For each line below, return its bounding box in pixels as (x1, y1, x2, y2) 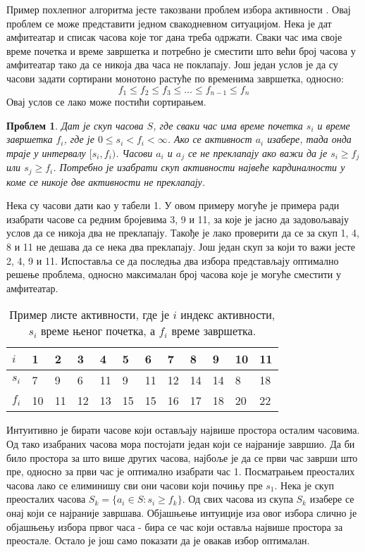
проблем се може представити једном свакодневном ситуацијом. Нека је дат (6, 15, 332, 30)
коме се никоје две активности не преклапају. (6, 174, 206, 189)
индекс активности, (180, 306, 276, 323)
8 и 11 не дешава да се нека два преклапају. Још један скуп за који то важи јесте (6, 239, 355, 254)
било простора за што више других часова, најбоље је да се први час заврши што (6, 450, 358, 465)
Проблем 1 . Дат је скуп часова (6, 118, 144, 132)
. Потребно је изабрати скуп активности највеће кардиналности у (53, 160, 345, 175)
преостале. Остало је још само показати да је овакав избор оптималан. (6, 533, 310, 548)
